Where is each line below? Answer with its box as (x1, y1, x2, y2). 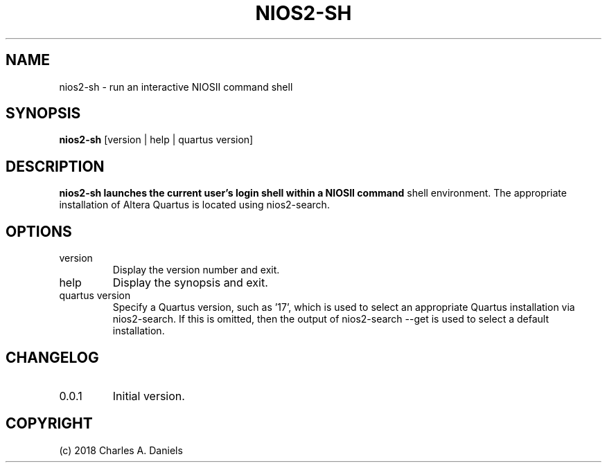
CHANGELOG (6, 348, 99, 366)
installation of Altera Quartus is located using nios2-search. (59, 199, 330, 211)
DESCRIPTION (6, 157, 105, 175)
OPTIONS (6, 222, 72, 240)
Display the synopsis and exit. (112, 276, 268, 290)
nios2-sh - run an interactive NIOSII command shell (59, 80, 293, 93)
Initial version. (112, 388, 185, 403)
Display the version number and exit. (112, 264, 280, 276)
